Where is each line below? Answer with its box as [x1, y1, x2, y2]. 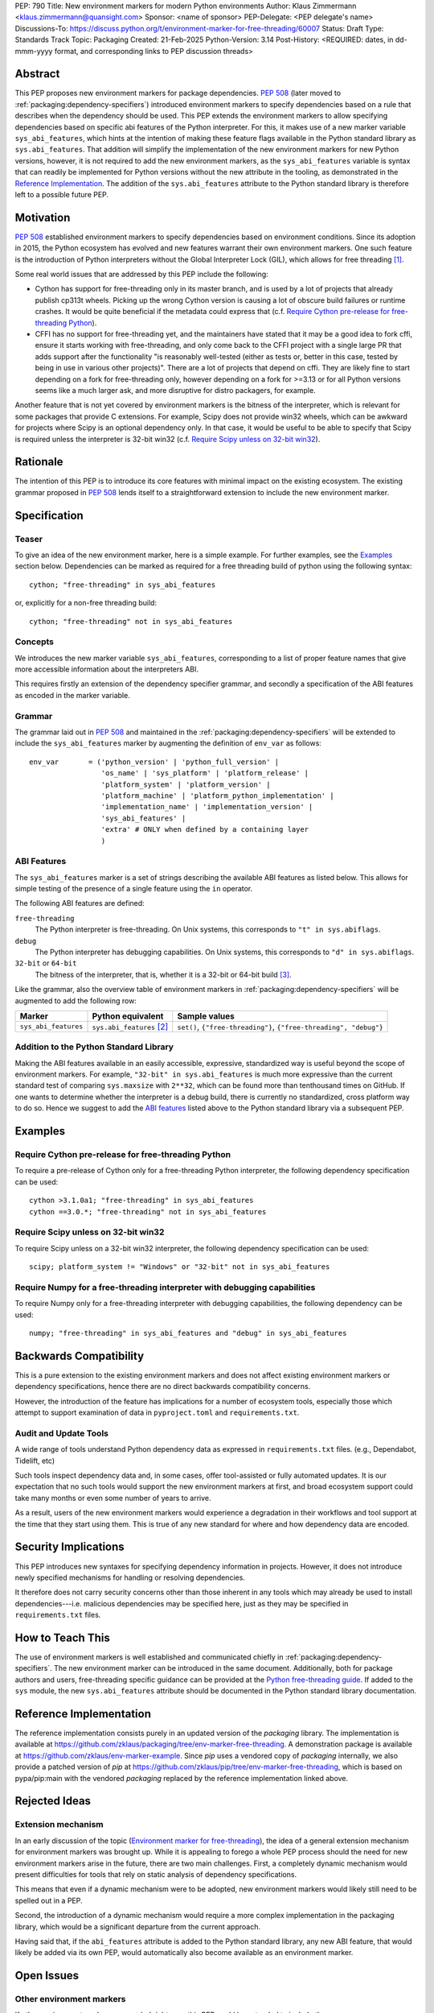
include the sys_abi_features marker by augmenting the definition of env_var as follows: [14, 738, 321, 748]
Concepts [14, 636, 55, 647]
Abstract [14, 67, 60, 81]
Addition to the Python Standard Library [14, 1041, 174, 1052]
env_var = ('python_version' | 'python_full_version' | [29, 757, 280, 767]
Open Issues [14, 1969, 80, 1982]
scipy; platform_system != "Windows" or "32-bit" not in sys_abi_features [29, 1263, 330, 1271]
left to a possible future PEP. [14, 189, 108, 199]
